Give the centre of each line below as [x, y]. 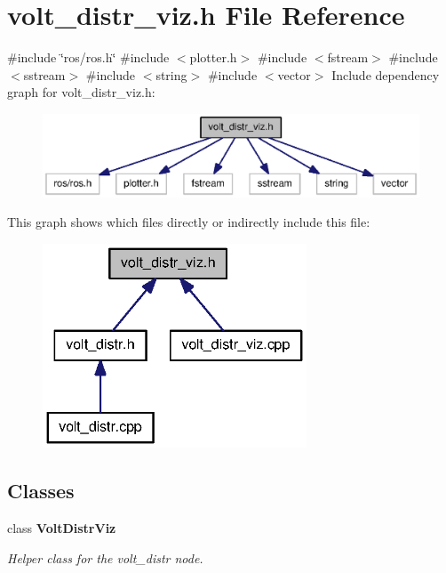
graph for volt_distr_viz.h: [81, 92]
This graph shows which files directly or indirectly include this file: [189, 222]
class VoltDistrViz [62, 528]
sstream [44, 74]
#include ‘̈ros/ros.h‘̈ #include [88, 57]
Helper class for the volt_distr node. [105, 557]
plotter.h [213, 57]
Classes [41, 491]
